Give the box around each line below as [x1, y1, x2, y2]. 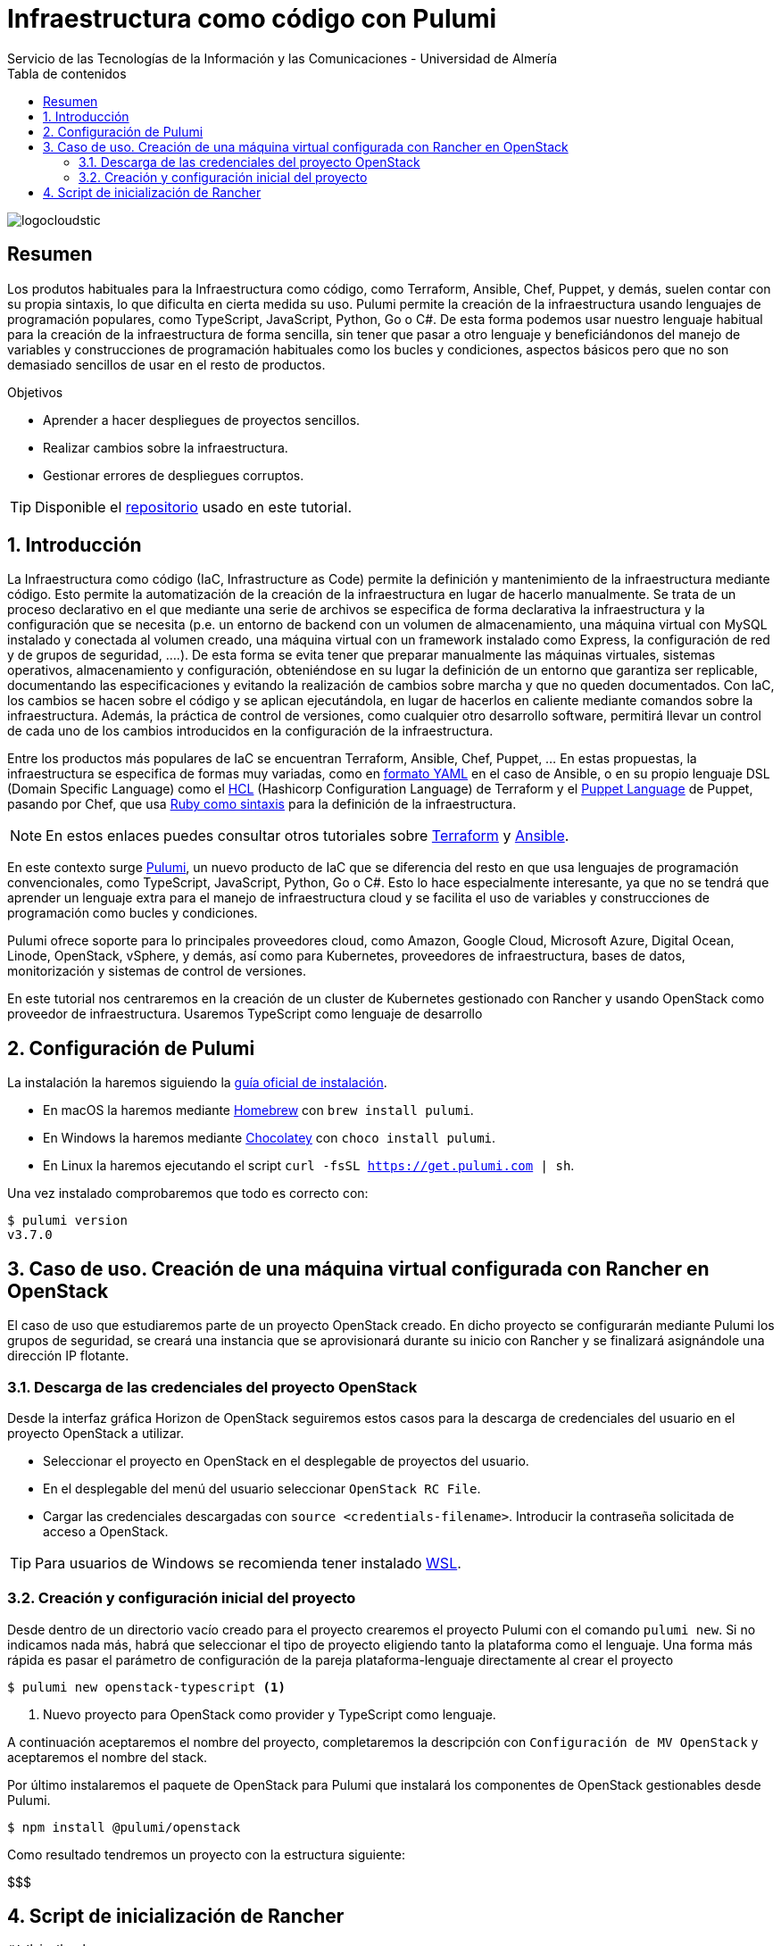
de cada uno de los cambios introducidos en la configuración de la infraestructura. [7, 723, 494, 739]
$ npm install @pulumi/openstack [7, 1819, 241, 1834]
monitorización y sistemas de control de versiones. [7, 963, 306, 979]
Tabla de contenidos [7, 65, 127, 81]
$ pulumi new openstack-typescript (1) [7, 1679, 286, 1694]
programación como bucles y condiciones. [7, 905, 258, 921]
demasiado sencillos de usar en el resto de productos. [7, 356, 326, 372]
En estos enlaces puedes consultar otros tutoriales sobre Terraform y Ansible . [46, 827, 569, 845]
